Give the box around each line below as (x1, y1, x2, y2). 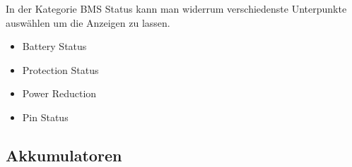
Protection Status (22, 62, 99, 77)
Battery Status (22, 39, 87, 54)
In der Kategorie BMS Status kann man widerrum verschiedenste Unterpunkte (6, 1, 347, 16)
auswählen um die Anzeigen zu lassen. (6, 15, 170, 30)
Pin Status (22, 109, 69, 124)
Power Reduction (22, 86, 97, 101)
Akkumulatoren (6, 144, 122, 166)
